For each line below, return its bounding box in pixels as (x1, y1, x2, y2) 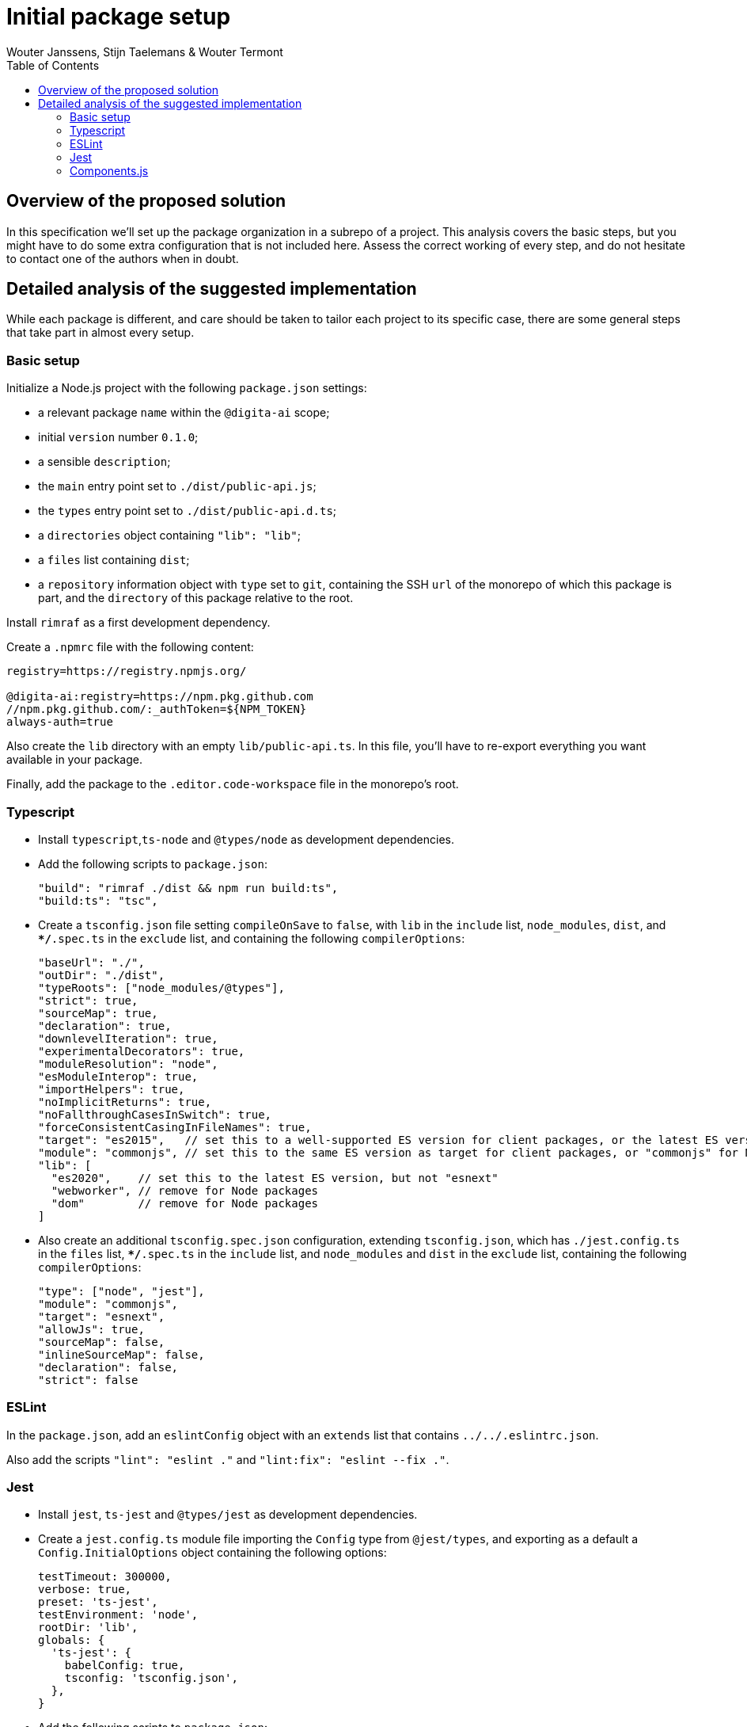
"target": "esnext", (38, 1310, 165, 1323)
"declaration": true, (38, 1019, 172, 1032)
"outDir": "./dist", (38, 968, 165, 982)
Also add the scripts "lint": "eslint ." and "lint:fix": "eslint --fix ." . (6, 1452, 449, 1466)
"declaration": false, (38, 1360, 179, 1374)
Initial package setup (6, 3, 231, 30)
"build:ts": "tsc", (38, 894, 158, 907)
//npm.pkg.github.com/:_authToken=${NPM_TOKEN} (6, 703, 307, 716)
